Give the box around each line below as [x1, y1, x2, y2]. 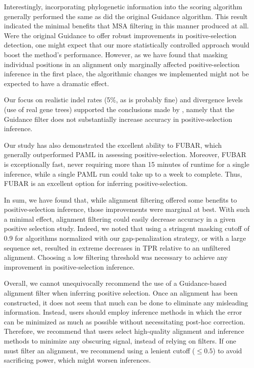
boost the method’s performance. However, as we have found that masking [4, 49, 228, 59]
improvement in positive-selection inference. [4, 261, 135, 272]
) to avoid [212, 345, 242, 355]
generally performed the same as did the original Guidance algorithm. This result [4, 11, 248, 21]
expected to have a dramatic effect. [4, 78, 109, 88]
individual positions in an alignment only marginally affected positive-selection [4, 59, 240, 69]
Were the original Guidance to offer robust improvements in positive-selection [4, 30, 237, 40]
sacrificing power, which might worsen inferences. [4, 355, 151, 365]
